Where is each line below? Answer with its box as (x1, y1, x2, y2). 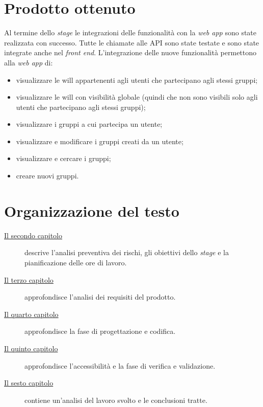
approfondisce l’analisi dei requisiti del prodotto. (24, 291, 176, 302)
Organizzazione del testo (4, 200, 179, 221)
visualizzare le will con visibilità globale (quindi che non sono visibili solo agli (16, 92, 258, 102)
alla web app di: (4, 57, 53, 67)
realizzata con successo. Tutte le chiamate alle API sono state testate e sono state (4, 37, 259, 48)
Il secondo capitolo (4, 230, 63, 240)
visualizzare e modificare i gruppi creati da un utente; (16, 135, 183, 146)
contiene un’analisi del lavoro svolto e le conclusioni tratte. (24, 394, 207, 405)
